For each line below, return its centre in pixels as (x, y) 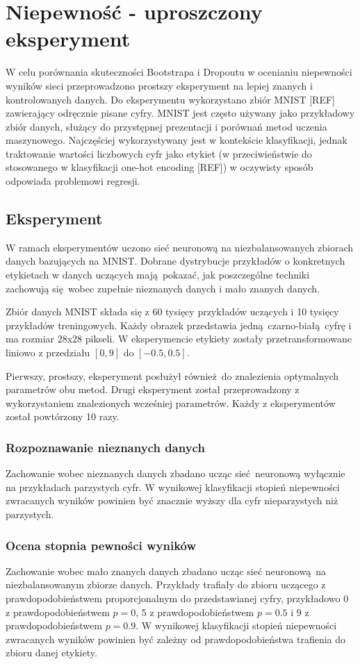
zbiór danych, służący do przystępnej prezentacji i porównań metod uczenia (166, 126)
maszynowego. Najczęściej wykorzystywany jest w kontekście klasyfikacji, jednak (177, 140)
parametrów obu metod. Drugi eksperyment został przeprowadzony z (153, 389)
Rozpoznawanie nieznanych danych (105, 447)
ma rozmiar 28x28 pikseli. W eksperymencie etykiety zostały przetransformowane (179, 339)
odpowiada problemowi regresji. (73, 181)
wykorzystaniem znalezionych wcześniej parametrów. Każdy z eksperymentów (171, 402)
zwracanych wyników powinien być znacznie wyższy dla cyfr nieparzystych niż (172, 500)
